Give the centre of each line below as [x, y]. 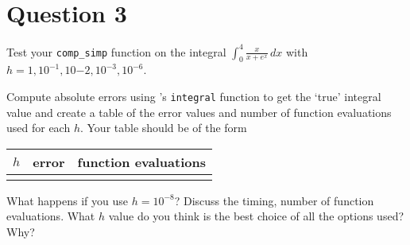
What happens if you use [68, 200]
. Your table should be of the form [163, 128]
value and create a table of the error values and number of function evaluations [199, 112]
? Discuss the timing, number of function [274, 200]
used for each [39, 128]
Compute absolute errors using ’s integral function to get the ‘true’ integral [194, 97]
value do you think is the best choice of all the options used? [256, 216]
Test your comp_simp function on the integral [116, 51]
